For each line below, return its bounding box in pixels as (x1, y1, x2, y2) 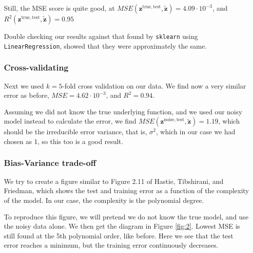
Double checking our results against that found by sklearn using (4, 31, 198, 41)
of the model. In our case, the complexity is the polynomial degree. (4, 195, 204, 205)
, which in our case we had (156, 126, 235, 137)
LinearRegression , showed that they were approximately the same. (4, 40, 207, 51)
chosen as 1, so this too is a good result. (4, 136, 123, 146)
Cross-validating (4, 61, 69, 73)
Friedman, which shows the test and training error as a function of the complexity (4, 185, 249, 196)
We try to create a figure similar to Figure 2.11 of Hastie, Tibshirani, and (4, 176, 224, 186)
